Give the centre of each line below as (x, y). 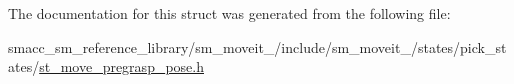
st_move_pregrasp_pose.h (121, 66)
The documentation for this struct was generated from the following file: (229, 13)
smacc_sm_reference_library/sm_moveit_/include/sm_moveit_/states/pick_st (257, 46)
